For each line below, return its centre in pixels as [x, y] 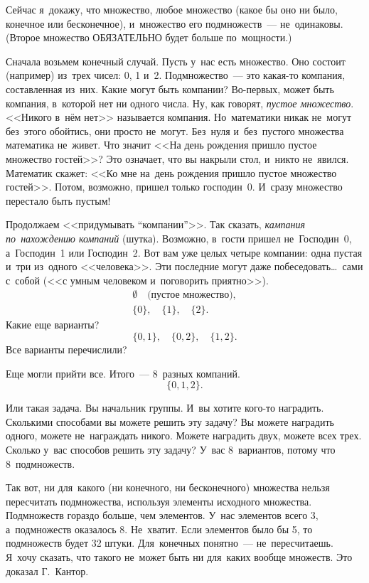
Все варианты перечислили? [66, 349]
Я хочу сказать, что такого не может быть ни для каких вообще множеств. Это [179, 557]
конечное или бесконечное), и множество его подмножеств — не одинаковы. [175, 23]
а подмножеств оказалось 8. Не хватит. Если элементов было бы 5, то [159, 529]
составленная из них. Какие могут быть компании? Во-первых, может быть [170, 89]
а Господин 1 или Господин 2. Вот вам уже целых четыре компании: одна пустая [184, 252]
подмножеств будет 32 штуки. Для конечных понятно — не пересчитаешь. [170, 543]
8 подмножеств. [41, 463]
